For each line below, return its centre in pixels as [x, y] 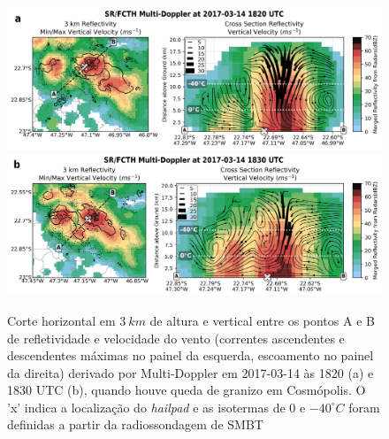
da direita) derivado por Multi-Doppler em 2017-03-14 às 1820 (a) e [191, 372]
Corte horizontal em [61, 320]
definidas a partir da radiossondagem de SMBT [135, 424]
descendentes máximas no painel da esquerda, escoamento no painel [191, 355]
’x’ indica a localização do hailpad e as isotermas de [146, 407]
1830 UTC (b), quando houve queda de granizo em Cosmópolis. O [187, 390]
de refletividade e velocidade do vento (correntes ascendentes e [176, 338]
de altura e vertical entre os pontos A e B [262, 320]
